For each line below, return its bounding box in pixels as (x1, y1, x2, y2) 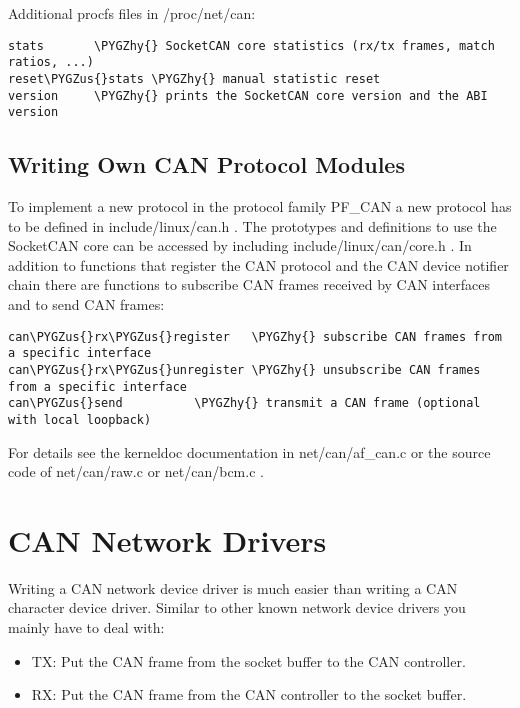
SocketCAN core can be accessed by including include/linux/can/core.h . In (8, 235, 472, 256)
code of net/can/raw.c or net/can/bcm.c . (8, 461, 264, 482)
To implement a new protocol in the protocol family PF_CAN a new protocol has (8, 196, 512, 217)
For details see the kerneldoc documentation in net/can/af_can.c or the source (8, 441, 491, 462)
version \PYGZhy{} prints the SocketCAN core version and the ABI (8, 88, 488, 103)
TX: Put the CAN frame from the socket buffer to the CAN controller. (31, 650, 466, 671)
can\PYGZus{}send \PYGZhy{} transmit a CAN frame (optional (8, 396, 481, 411)
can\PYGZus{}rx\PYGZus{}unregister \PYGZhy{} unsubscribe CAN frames (8, 362, 481, 377)
